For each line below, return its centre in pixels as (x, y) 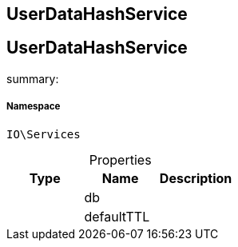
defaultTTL (117, 216)
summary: (33, 78)
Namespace (34, 107)
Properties (120, 159)
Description (196, 178)
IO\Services (44, 134)
